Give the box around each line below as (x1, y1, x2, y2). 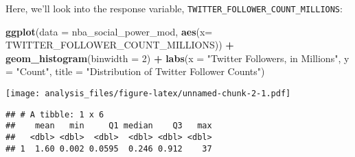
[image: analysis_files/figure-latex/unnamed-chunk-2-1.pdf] (5, 89, 291, 99)
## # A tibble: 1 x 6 (5, 109, 104, 119)
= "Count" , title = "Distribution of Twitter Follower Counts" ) (5, 64, 265, 78)
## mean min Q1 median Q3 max (5, 121, 212, 131)
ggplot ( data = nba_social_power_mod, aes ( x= (5, 24, 213, 38)
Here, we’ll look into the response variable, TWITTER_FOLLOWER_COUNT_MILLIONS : (5, 1, 343, 15)
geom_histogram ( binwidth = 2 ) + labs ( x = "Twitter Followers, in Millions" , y (5, 51, 350, 65)
